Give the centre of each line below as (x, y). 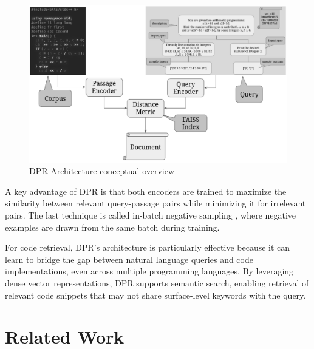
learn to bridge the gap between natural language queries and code (129, 259)
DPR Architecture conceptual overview (102, 171)
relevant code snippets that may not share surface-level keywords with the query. (155, 295)
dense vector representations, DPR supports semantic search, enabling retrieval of (157, 283)
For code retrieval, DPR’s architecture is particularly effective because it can (148, 247)
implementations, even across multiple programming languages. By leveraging (149, 271)
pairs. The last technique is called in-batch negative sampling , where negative (151, 215)
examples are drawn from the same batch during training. (112, 227)
